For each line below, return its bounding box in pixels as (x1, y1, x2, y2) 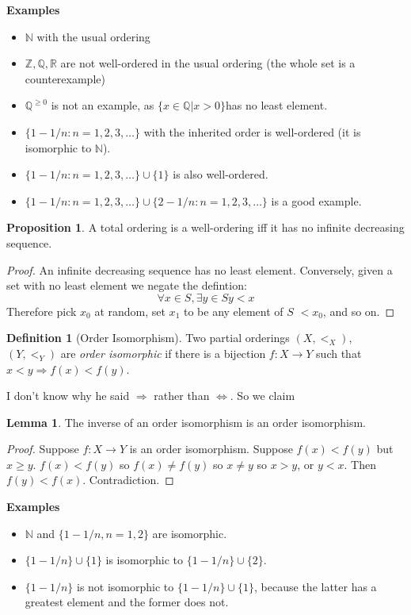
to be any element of (183, 302, 284, 319)
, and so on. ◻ (322, 302, 395, 319)
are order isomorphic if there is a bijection (60, 344, 266, 361)
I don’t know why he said (6, 387, 130, 404)
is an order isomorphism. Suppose (129, 440, 293, 457)
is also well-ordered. (173, 166, 268, 183)
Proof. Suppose (6, 440, 79, 457)
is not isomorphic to (76, 578, 174, 594)
